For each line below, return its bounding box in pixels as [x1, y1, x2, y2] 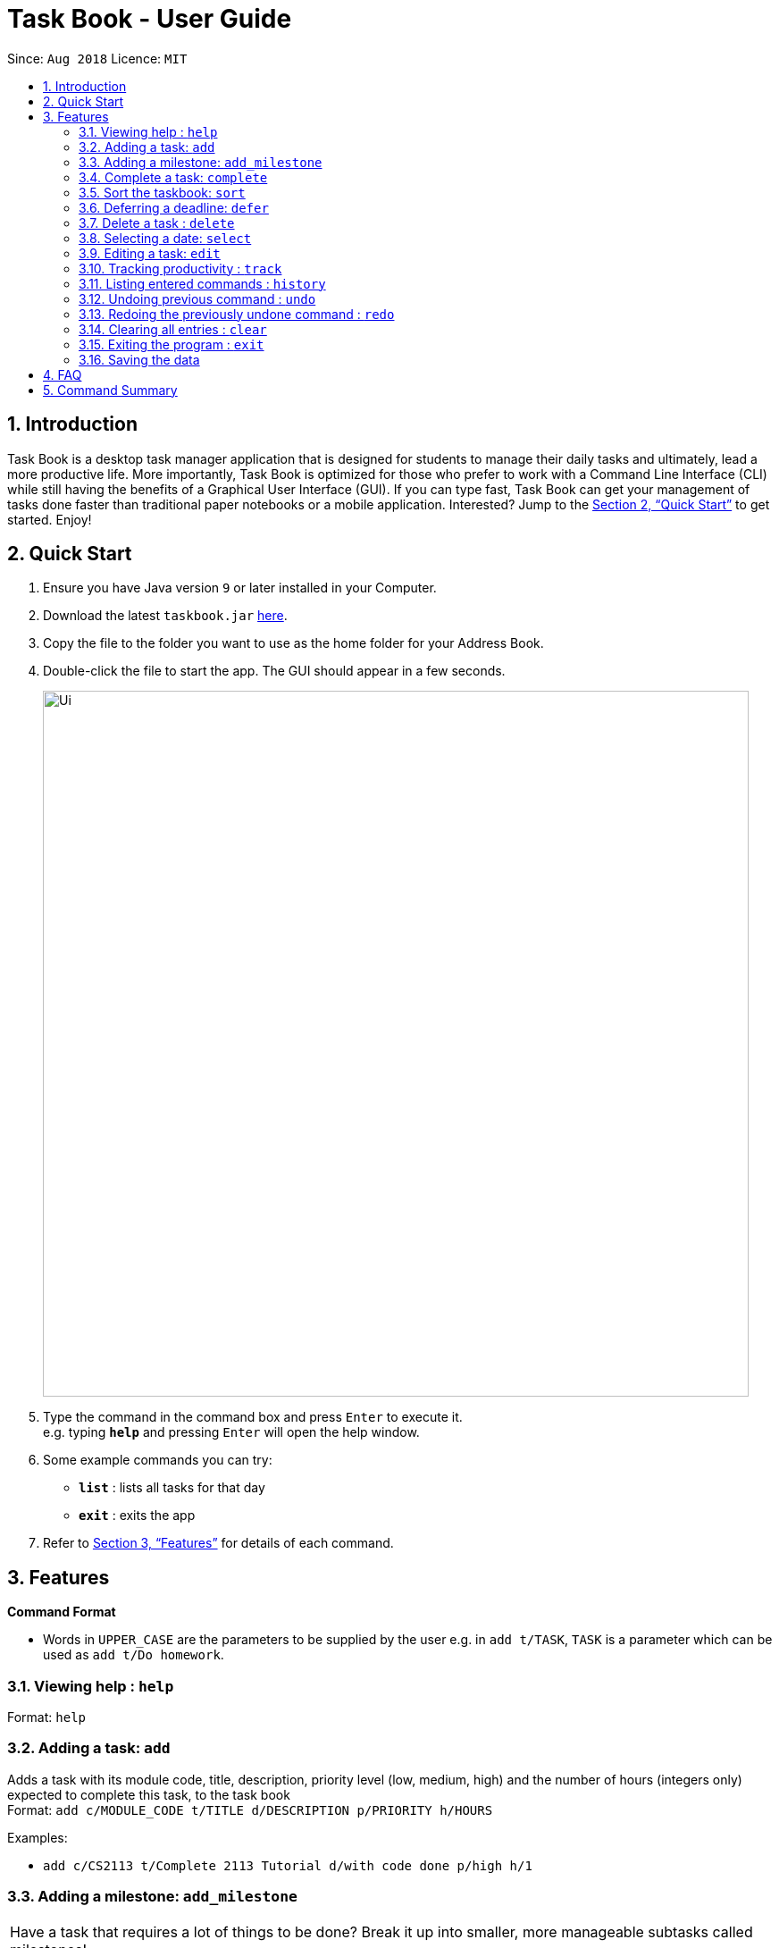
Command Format [7, 1604, 116, 1620]
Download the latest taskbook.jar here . [43, 608, 288, 624]
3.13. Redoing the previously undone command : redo [79, 306, 395, 322]
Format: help [7, 1709, 86, 1725]
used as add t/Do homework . [43, 1647, 224, 1663]
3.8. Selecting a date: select [79, 230, 252, 246]
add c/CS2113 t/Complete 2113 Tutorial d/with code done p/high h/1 [43, 1858, 532, 1873]
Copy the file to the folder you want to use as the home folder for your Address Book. [43, 635, 544, 651]
